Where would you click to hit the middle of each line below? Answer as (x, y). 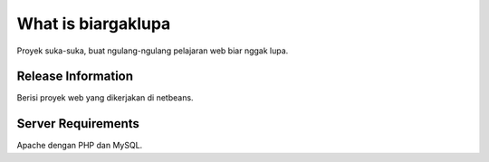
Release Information (75, 76)
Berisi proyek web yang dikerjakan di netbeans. (105, 98)
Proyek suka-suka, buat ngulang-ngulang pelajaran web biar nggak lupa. (153, 51)
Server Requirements (78, 124)
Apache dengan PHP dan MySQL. (80, 146)
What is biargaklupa (94, 24)
